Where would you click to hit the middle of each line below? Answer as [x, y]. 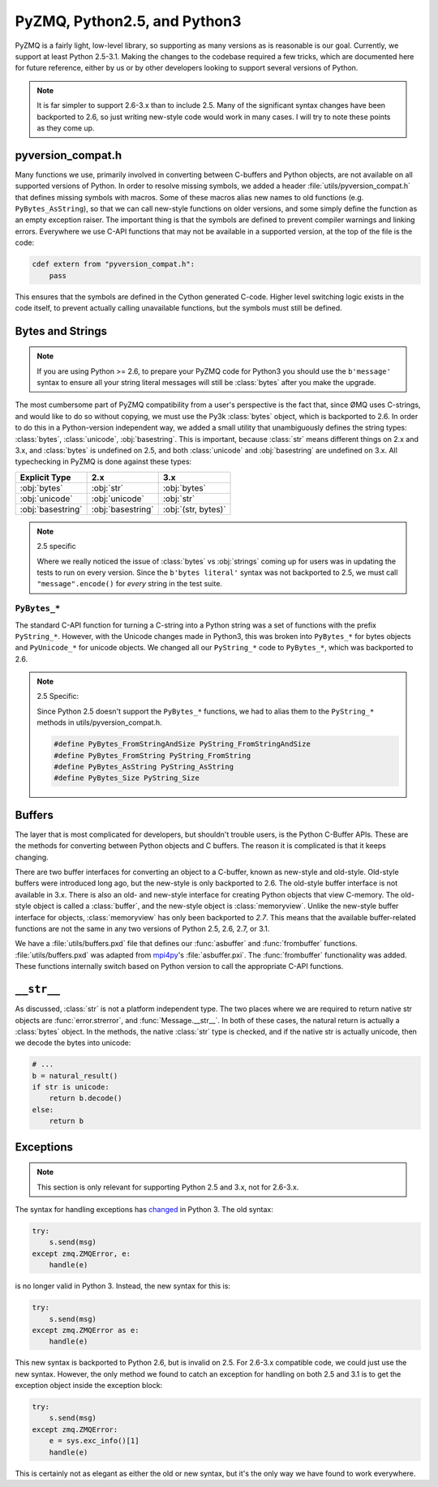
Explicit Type [45, 477]
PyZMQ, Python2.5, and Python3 [128, 21]
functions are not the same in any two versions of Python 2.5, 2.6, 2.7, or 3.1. [142, 929]
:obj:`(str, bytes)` [194, 509]
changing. [32, 857]
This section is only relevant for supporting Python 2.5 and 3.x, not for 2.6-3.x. [168, 1187]
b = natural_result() [75, 1076]
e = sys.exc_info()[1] [94, 1441]
